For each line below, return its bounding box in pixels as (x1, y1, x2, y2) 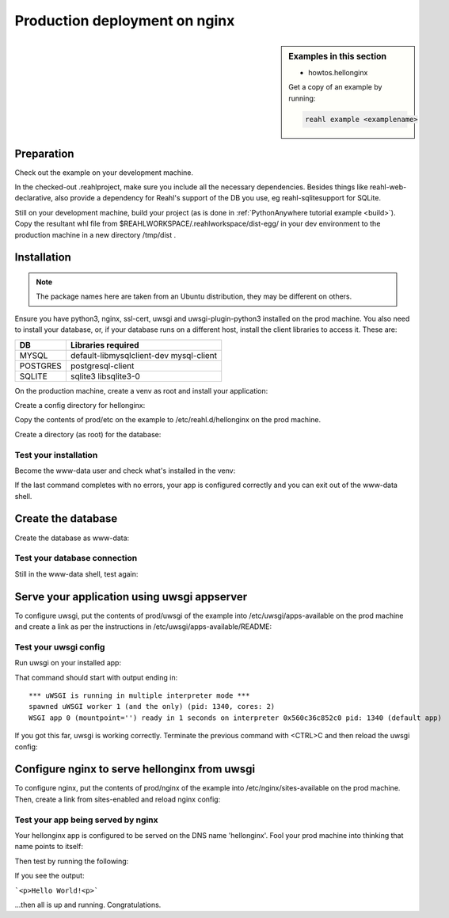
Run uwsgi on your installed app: (14, 658, 122, 668)
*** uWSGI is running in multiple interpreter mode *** (29, 691, 250, 700)
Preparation (14, 147, 74, 160)
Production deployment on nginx (14, 12, 235, 29)
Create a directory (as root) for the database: (14, 429, 162, 439)
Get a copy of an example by (288, 82, 382, 92)
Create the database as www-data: (14, 533, 130, 543)
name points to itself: (14, 842, 83, 851)
